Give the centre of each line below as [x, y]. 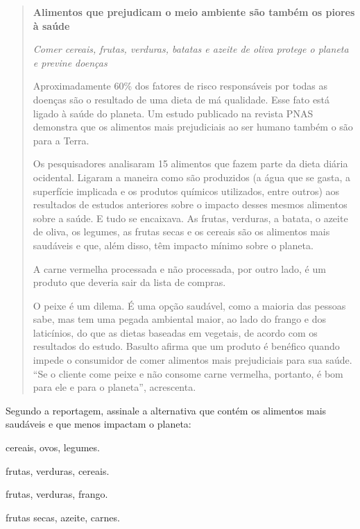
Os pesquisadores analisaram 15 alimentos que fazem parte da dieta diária [190, 163]
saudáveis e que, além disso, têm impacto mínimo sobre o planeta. [173, 245]
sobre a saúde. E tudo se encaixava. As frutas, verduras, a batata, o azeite [190, 218]
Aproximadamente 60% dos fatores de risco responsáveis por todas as [180, 86]
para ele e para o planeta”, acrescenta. [114, 387]
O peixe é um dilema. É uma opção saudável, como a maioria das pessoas [189, 305]
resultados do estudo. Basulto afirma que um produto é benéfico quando [186, 346]
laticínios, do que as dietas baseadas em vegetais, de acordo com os [175, 332]
